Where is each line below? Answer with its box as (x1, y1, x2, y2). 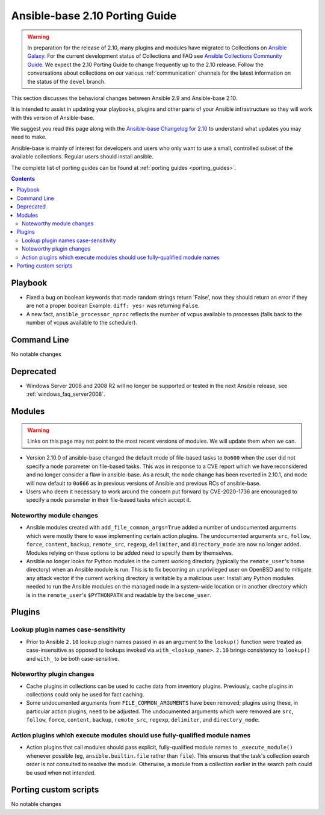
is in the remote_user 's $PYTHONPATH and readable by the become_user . (26, 591, 212, 599)
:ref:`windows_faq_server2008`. (26, 390, 105, 398)
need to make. (11, 133, 47, 141)
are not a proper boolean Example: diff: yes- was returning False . (26, 302, 200, 310)
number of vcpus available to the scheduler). (26, 319, 138, 326)
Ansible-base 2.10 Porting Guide (11, 9, 177, 22)
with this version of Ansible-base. (11, 114, 94, 121)
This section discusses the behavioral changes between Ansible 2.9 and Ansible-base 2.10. (11, 94, 238, 102)
